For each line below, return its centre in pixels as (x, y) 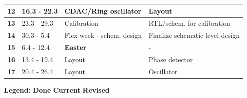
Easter (76, 47)
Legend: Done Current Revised (57, 90)
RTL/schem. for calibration (190, 23)
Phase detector (171, 59)
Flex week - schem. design (103, 35)
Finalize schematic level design (194, 35)
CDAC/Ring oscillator (103, 10)
